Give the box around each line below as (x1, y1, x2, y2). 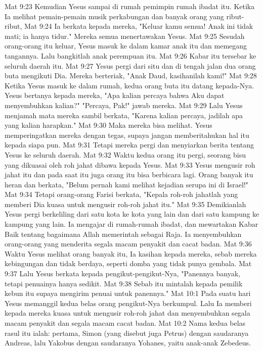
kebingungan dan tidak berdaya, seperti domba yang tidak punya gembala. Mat (5, 258, 252, 269)
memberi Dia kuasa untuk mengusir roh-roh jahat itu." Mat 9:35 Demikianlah (5, 198, 246, 209)
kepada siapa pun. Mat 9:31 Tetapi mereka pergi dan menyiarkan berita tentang (5, 139, 254, 150)
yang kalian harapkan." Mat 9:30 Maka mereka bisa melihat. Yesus (5, 120, 212, 130)
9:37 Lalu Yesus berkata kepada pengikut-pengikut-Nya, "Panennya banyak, (5, 268, 240, 279)
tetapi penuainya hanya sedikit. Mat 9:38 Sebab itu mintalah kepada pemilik (5, 278, 243, 288)
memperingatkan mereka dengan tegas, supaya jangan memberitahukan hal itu (5, 129, 249, 140)
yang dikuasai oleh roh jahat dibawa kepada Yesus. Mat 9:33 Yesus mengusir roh (5, 159, 255, 170)
